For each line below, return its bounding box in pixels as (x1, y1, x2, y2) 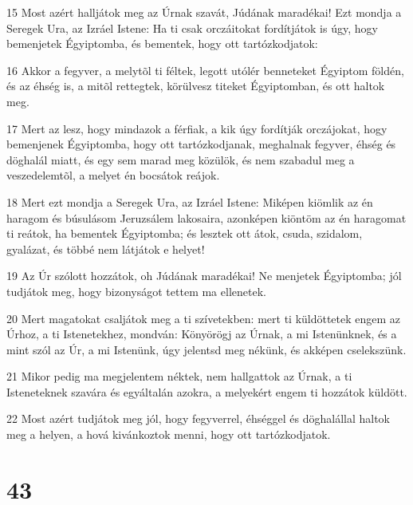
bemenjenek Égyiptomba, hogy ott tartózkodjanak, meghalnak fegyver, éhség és (6, 136, 396, 152)
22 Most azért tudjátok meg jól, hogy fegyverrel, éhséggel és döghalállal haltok (6, 410, 391, 427)
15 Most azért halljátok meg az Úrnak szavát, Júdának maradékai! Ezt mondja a (6, 4, 402, 20)
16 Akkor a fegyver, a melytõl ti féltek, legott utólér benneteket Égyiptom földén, (6, 61, 404, 78)
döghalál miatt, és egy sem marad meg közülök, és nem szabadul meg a (6, 151, 355, 168)
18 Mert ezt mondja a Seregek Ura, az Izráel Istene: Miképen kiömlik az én (6, 193, 373, 210)
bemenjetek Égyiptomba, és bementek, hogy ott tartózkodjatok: (6, 35, 318, 52)
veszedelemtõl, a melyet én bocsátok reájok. (6, 167, 220, 183)
